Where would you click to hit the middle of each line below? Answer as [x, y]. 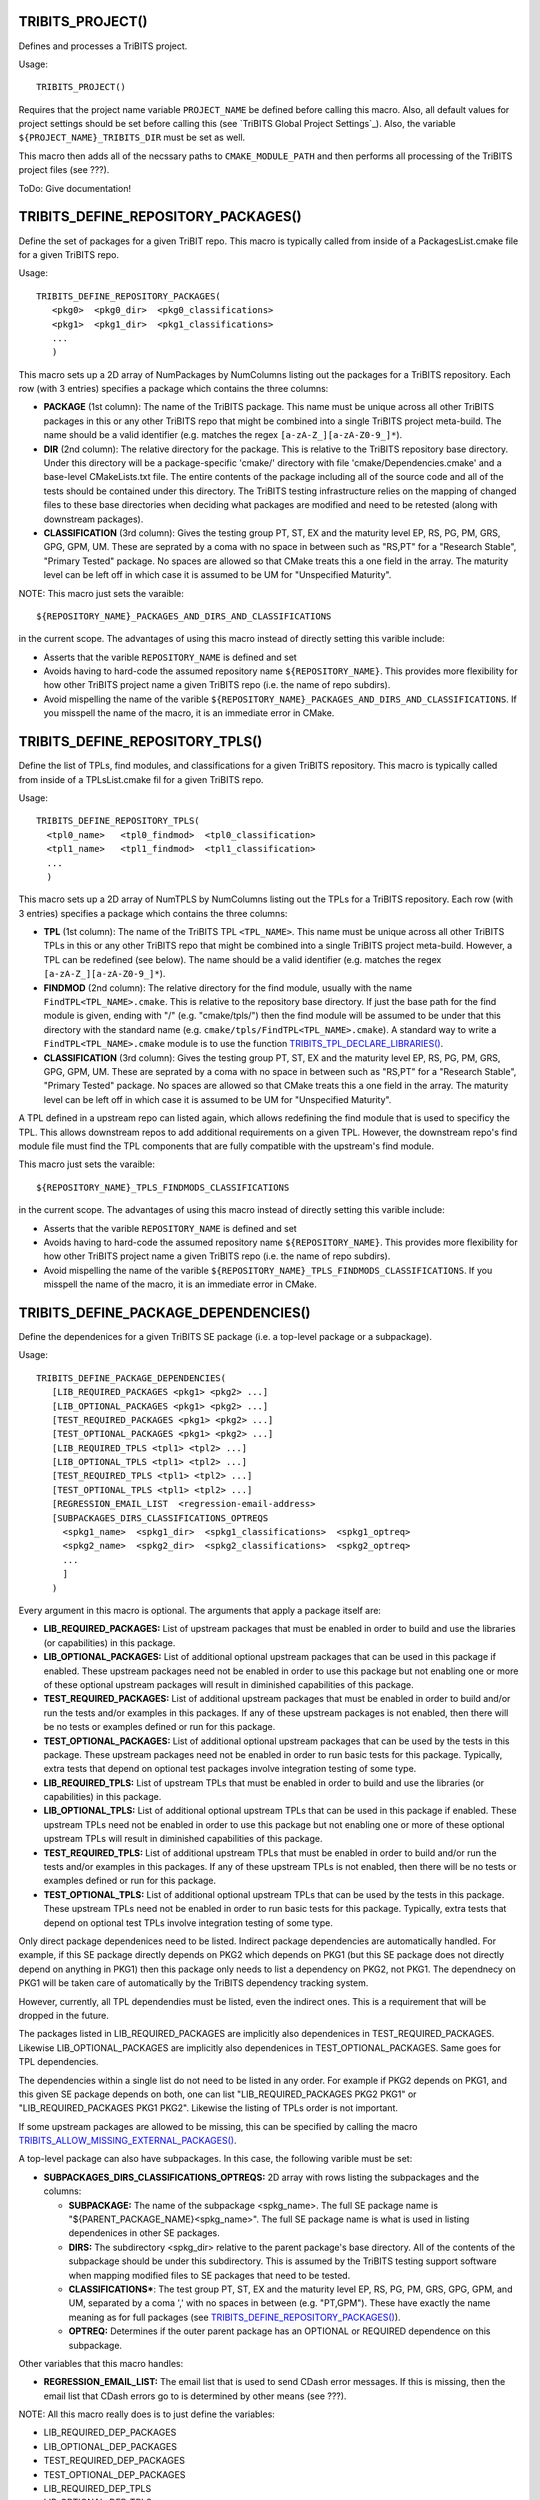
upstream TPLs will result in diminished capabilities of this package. [183, 1839]
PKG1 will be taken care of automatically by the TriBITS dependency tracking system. [193, 1983]
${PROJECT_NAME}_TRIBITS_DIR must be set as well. [132, 137]
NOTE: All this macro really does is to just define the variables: [146, 2414]
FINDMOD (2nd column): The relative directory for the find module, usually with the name [228, 987]
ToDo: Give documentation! [75, 188]
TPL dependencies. [58, 2062]
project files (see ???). [64, 170]
